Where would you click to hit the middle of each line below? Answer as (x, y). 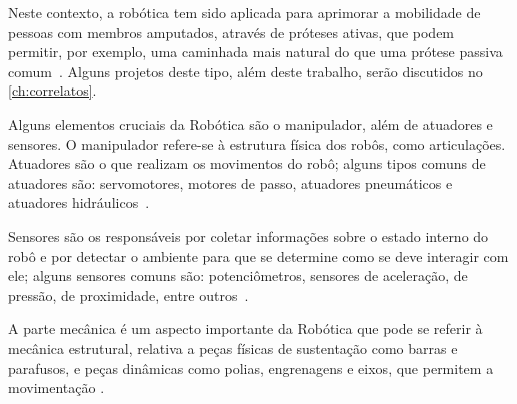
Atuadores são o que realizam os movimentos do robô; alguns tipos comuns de (247, 163)
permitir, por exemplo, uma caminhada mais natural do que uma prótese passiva (255, 51)
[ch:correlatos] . (52, 90)
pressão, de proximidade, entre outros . (128, 294)
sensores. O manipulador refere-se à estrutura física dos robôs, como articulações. (257, 143)
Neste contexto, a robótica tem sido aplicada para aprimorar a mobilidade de (244, 12)
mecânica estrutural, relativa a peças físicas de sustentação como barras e (233, 347)
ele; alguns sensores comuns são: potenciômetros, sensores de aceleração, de (238, 275)
